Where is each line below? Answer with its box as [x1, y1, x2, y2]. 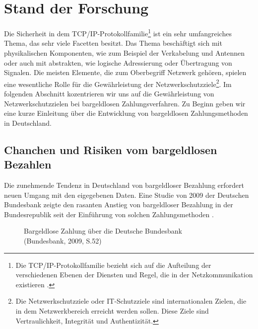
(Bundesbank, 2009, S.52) [24, 235, 102, 246]
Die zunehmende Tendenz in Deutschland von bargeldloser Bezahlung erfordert [4, 179, 244, 190]
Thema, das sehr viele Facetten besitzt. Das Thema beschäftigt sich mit [4, 38, 222, 48]
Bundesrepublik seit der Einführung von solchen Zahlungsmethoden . [4, 209, 214, 219]
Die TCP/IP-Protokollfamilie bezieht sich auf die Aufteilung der [15, 259, 211, 270]
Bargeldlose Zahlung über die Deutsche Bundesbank [24, 226, 183, 236]
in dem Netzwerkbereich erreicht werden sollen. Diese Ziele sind [15, 305, 209, 316]
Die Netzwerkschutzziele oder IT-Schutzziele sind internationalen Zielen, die [15, 296, 247, 306]
